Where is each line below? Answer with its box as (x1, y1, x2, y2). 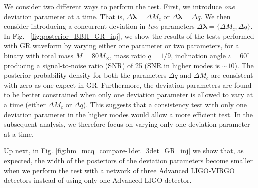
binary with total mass (4, 50, 74, 60)
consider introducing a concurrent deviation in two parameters (4, 21, 195, 31)
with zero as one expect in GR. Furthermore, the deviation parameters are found (4, 79, 252, 90)
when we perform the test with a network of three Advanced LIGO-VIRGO (4, 165, 235, 175)
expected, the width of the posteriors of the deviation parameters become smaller (4, 155, 253, 165)
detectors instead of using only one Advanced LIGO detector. (4, 175, 192, 185)
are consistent (211, 70, 253, 80)
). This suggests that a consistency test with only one (83, 99, 247, 109)
